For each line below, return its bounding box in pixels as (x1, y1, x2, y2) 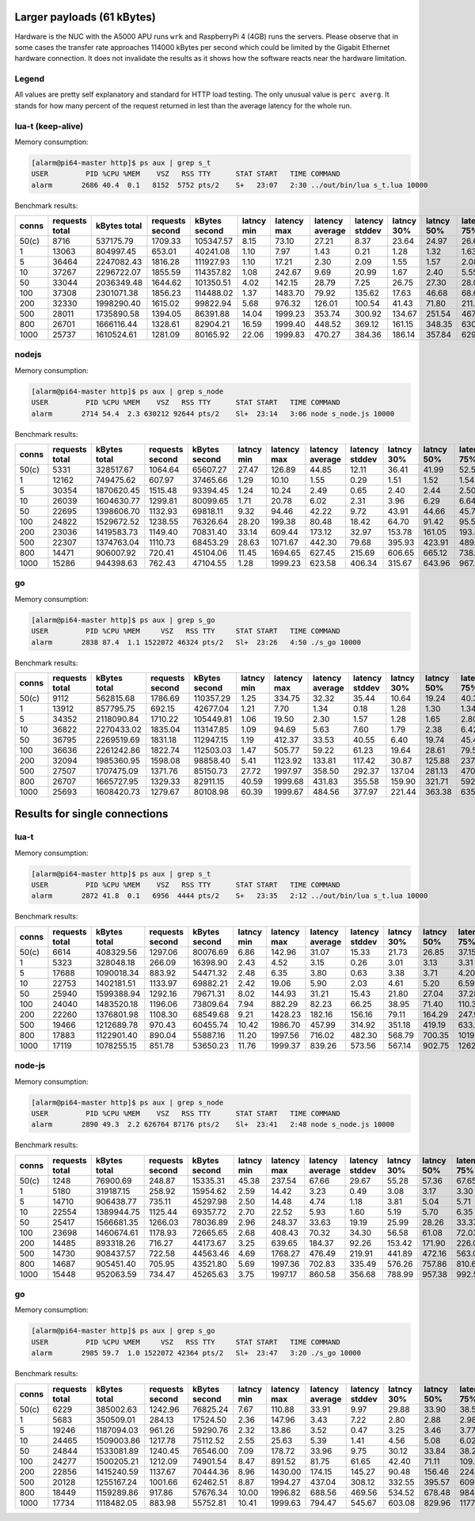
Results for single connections (14, 808, 169, 821)
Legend (14, 74, 45, 85)
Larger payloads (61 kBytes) (14, 10, 156, 24)
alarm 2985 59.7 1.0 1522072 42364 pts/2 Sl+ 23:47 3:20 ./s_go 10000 (31, 1348, 362, 1358)
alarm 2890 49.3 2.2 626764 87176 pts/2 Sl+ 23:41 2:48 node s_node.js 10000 (31, 1120, 395, 1129)
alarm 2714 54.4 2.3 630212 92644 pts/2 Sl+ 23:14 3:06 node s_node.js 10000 (31, 409, 395, 418)
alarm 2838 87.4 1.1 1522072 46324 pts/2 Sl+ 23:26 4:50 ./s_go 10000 (31, 637, 362, 647)
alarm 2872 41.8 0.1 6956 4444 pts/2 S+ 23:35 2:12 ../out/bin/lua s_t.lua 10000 (31, 892, 428, 900)
